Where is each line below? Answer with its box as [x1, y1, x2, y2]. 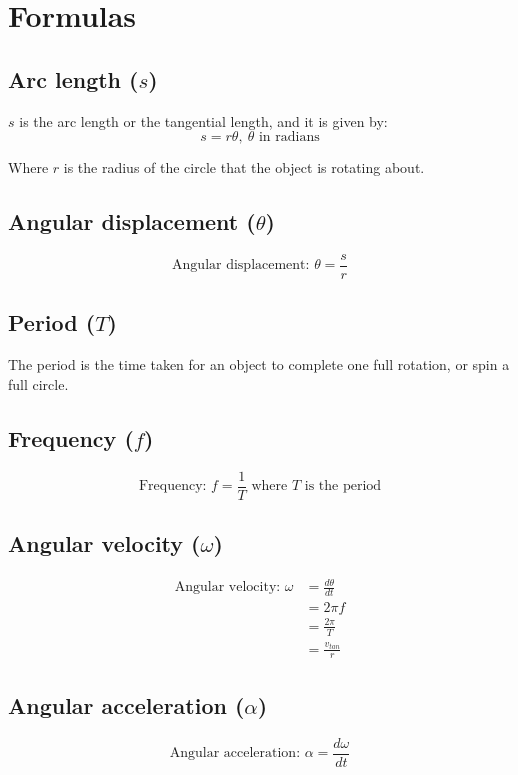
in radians [258, 130, 320, 145]
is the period [304, 479, 382, 494]
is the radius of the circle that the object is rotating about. [63, 157, 425, 178]
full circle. [8, 373, 69, 394]
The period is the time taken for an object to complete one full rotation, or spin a [8, 354, 510, 375]
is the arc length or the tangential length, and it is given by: [19, 110, 388, 131]
